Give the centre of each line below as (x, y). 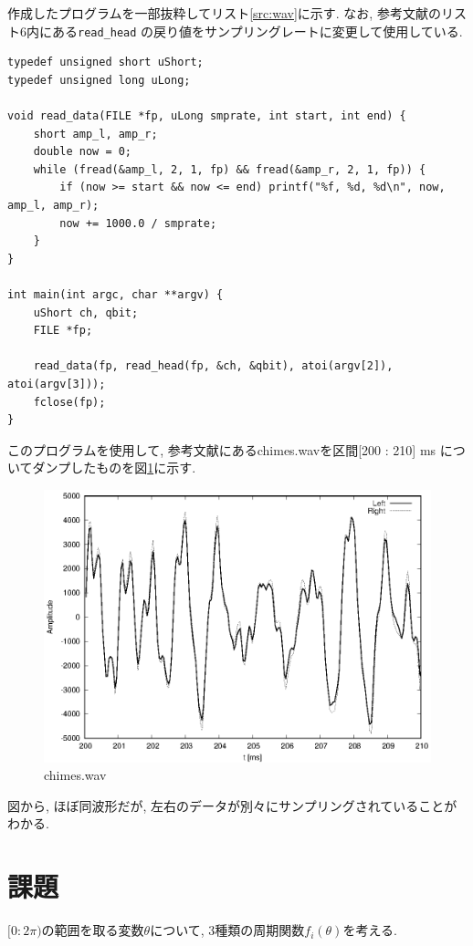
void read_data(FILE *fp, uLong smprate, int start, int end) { (207, 116)
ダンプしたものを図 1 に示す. (114, 468)
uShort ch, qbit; (86, 312)
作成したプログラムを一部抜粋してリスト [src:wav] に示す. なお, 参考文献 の (224, 13)
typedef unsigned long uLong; (99, 80)
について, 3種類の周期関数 (227, 930)
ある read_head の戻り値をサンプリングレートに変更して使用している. (257, 31)
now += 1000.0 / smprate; (138, 223)
